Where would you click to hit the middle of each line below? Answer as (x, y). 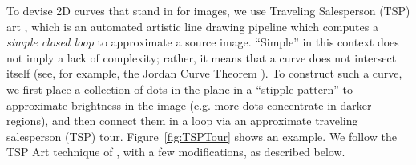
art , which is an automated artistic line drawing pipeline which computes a (192, 26)
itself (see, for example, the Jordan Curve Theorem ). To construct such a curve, (204, 73)
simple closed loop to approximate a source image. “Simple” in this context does (203, 42)
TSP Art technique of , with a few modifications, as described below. (176, 152)
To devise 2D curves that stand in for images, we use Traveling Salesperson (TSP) (208, 10)
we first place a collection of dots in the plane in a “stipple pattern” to (180, 89)
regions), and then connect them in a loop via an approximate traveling (182, 121)
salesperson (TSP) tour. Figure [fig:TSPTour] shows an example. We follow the (202, 136)
